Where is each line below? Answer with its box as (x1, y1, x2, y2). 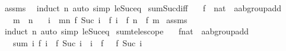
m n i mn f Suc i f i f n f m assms (12, 13, 188, 26)
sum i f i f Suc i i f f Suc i (12, 36, 142, 49)
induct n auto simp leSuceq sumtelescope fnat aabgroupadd (4, 25, 249, 37)
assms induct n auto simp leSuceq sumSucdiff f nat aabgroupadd (4, 2, 281, 14)
